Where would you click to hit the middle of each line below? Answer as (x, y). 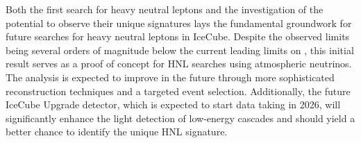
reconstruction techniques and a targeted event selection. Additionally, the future (178, 91)
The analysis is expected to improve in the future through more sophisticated (170, 77)
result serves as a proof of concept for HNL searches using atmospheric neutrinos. (179, 64)
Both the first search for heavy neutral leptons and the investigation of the (165, 9)
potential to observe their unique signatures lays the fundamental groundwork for (179, 23)
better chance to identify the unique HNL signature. (117, 132)
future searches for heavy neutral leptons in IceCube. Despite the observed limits (178, 36)
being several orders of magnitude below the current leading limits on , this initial (180, 50)
